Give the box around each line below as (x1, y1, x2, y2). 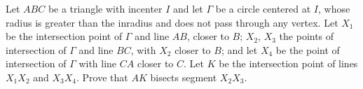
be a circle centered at (215, 1, 311, 15)
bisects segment (150, 69, 217, 84)
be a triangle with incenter (48, 1, 163, 15)
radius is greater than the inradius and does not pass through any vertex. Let (6, 15, 338, 29)
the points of (279, 29, 334, 43)
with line (78, 56, 117, 71)
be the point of (275, 42, 340, 57)
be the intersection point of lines (219, 56, 358, 71)
